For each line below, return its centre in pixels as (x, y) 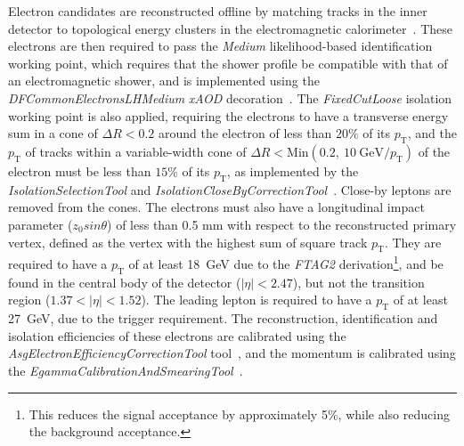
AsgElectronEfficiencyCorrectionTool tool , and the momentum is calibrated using (232, 353)
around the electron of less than (245, 133)
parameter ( (41, 224)
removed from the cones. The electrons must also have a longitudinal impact (216, 207)
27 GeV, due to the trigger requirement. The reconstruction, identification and (223, 318)
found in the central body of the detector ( (125, 282)
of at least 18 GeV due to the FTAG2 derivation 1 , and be (286, 262)
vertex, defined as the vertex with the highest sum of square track (188, 242)
